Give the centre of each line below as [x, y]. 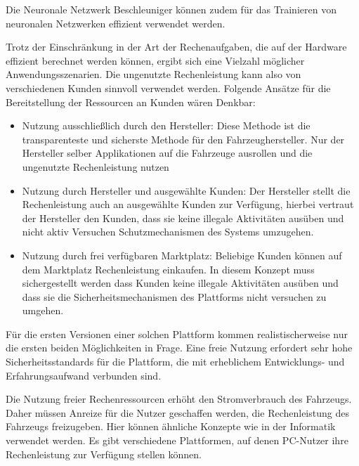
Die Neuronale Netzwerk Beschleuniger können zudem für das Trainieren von [171, 9]
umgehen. [43, 310]
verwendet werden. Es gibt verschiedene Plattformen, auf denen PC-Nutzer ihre [177, 440]
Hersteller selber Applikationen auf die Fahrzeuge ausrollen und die [167, 153]
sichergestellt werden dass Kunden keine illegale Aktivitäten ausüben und [180, 283]
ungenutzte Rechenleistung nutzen [96, 166]
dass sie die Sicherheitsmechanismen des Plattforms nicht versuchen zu [174, 296]
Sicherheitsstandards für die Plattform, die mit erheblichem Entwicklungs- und [175, 362]
